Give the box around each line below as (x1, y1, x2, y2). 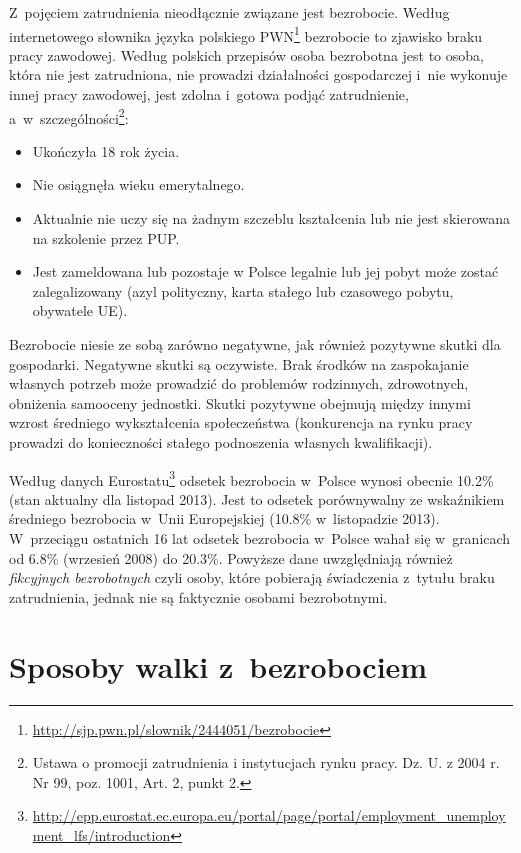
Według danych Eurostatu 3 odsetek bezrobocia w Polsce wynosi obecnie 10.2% (9, 466, 494, 490)
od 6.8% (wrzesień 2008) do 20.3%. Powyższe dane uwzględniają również (9, 547, 453, 568)
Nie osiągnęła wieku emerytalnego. (32, 174, 245, 195)
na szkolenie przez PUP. (32, 227, 180, 248)
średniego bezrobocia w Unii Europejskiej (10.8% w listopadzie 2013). (9, 508, 440, 529)
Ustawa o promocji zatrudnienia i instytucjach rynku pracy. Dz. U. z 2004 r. (32, 752, 500, 773)
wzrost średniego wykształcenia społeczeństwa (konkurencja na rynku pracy (9, 412, 473, 433)
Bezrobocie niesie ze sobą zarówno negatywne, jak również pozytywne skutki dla (9, 334, 501, 355)
